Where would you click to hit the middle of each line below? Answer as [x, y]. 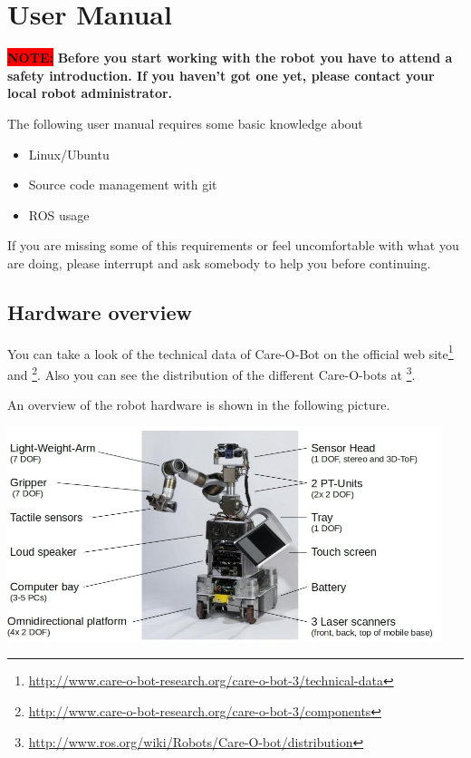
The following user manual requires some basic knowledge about [185, 123]
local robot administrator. [90, 93]
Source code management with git [123, 185]
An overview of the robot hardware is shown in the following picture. [199, 405]
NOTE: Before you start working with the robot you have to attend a [230, 58]
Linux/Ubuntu [69, 154]
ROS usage [59, 214]
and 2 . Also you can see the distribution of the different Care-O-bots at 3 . [211, 373]
